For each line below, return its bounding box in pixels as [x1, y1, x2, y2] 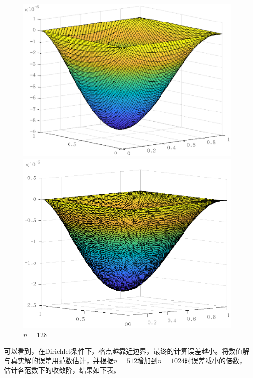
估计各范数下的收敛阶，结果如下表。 [4, 365, 120, 375]
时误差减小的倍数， [184, 355, 247, 365]
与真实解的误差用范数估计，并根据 [4, 355, 114, 365]
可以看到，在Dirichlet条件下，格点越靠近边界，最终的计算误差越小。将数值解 [4, 346, 250, 356]
